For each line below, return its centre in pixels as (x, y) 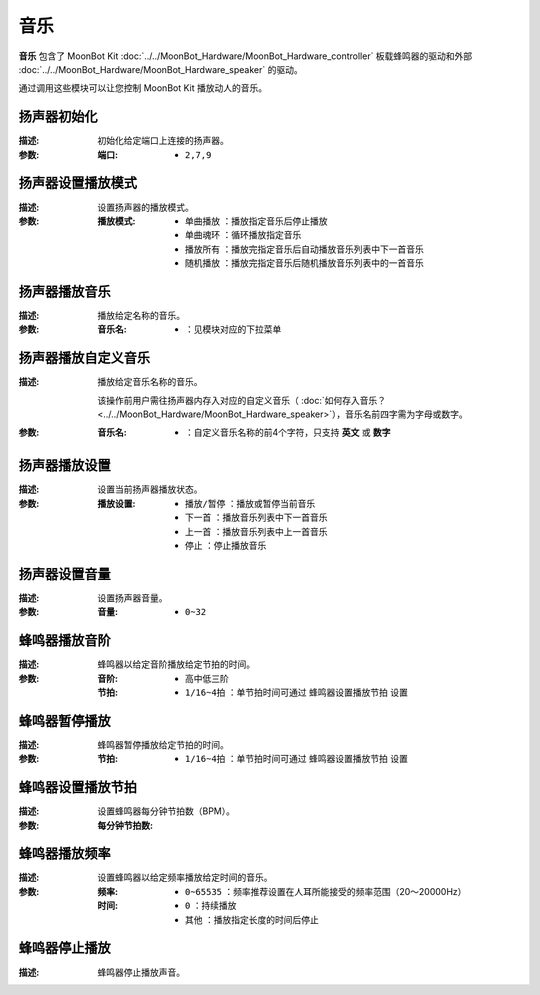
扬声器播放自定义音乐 (84, 358)
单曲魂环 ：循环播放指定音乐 (243, 235)
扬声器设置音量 (64, 573)
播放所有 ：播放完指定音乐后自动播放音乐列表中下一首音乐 (304, 249)
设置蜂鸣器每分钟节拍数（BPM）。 (166, 811)
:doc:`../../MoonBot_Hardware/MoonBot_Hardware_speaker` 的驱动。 (161, 69)
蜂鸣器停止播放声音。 (141, 972)
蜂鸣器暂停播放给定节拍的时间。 (163, 744)
